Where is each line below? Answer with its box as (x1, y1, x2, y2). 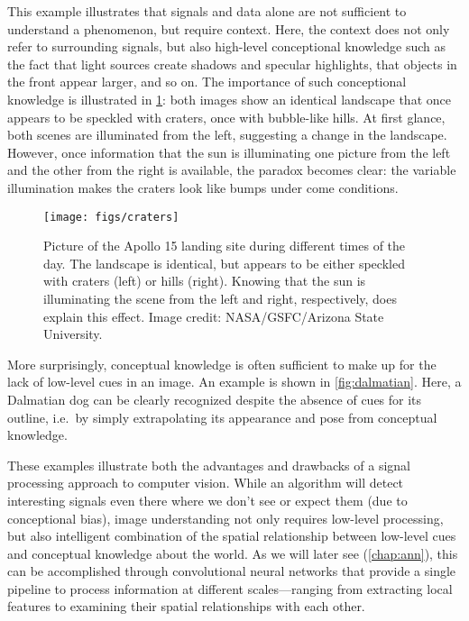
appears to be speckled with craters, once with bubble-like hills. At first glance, (7, 107, 446, 126)
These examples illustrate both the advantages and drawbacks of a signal (7, 455, 410, 474)
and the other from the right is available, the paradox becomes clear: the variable (7, 160, 456, 179)
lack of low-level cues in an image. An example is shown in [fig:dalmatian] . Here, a (7, 372, 462, 391)
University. (43, 324, 103, 343)
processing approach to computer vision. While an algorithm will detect (7, 473, 404, 492)
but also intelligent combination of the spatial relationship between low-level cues (7, 526, 456, 545)
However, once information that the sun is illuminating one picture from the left (7, 142, 451, 161)
